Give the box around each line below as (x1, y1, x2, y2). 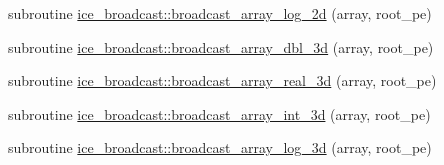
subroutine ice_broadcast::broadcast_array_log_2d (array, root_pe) (8, 3, 432, 23)
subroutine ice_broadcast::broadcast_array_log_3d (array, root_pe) (8, 137, 432, 158)
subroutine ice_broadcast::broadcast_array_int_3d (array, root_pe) (8, 103, 431, 124)
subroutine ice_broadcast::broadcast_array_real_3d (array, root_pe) (8, 70, 437, 91)
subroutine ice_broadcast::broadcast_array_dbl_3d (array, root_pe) (8, 36, 434, 57)
